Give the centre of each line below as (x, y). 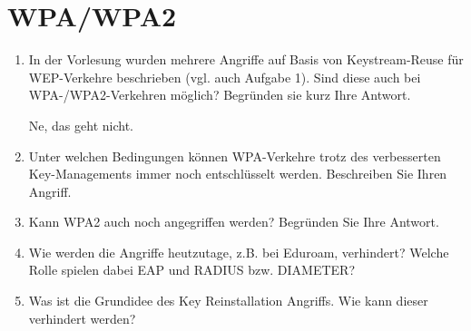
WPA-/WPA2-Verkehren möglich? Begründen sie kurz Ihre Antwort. (220, 95)
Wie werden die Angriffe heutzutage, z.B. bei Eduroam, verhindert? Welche (239, 252)
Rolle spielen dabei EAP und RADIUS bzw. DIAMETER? (192, 270)
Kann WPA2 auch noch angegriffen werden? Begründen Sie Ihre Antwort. (234, 222)
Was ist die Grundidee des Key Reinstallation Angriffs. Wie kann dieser (228, 301)
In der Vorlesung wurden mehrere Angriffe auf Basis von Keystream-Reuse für (246, 59)
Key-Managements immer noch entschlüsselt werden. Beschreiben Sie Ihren (238, 174)
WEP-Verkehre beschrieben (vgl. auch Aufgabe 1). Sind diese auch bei (225, 77)
